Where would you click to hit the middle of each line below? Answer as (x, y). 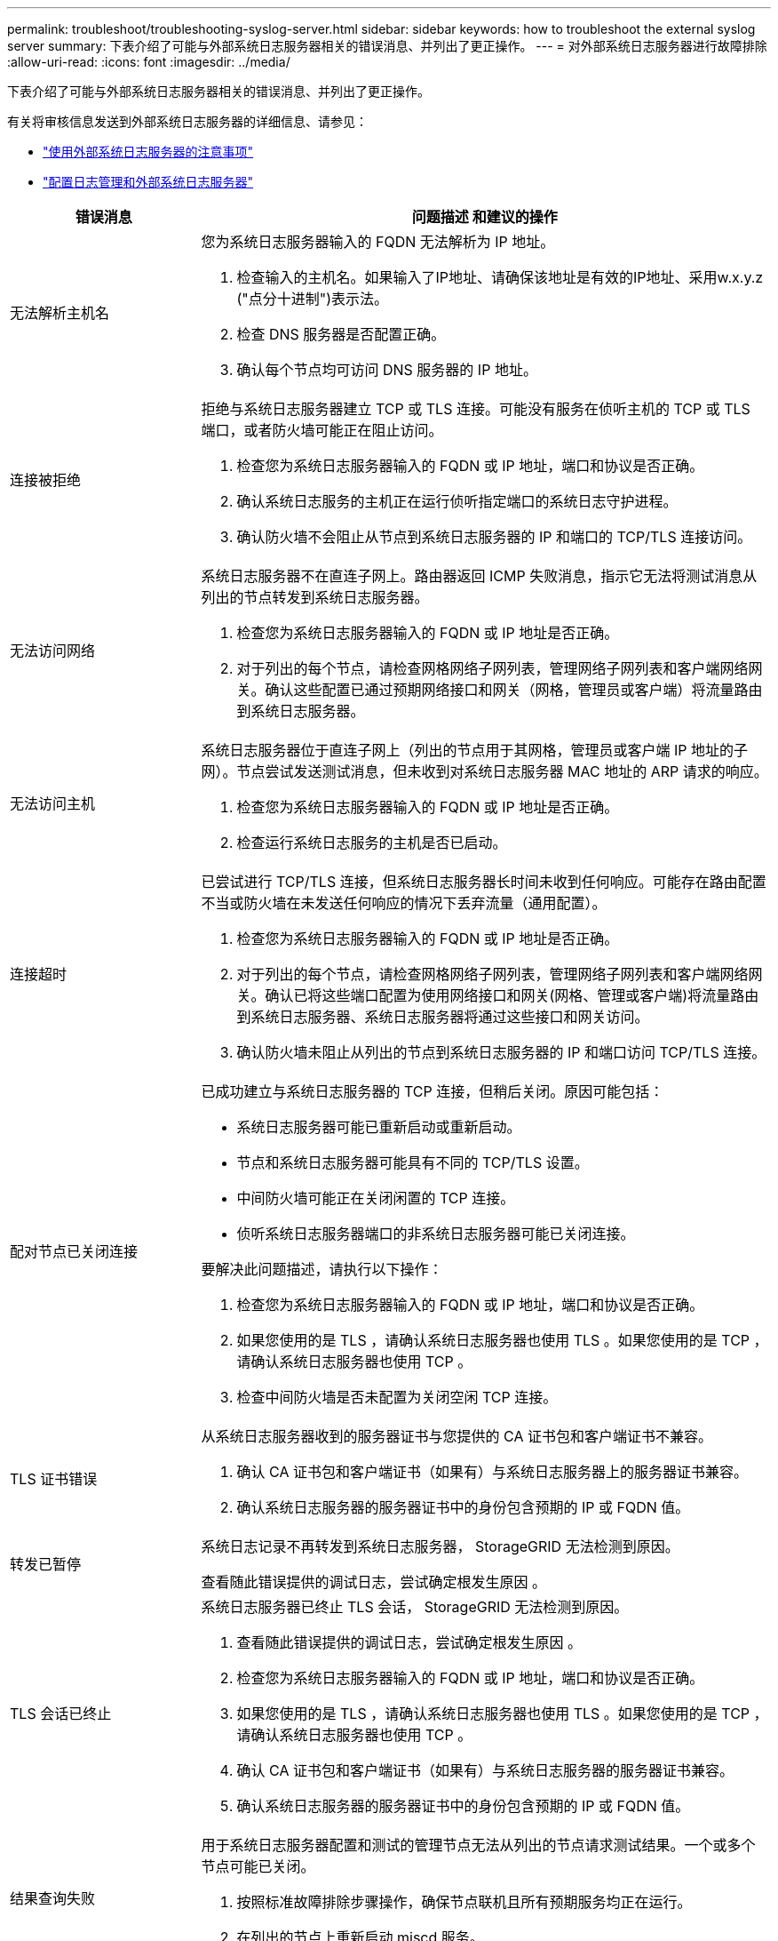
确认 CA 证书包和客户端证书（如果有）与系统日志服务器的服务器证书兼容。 (485, 1770)
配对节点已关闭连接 (74, 1251)
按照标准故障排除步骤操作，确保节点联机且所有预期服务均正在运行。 (464, 1902)
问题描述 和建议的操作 (484, 217)
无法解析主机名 (60, 313)
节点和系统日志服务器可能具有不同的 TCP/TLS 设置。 (413, 1162)
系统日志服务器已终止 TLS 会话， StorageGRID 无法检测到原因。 (415, 1607)
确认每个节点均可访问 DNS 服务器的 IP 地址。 (387, 370)
